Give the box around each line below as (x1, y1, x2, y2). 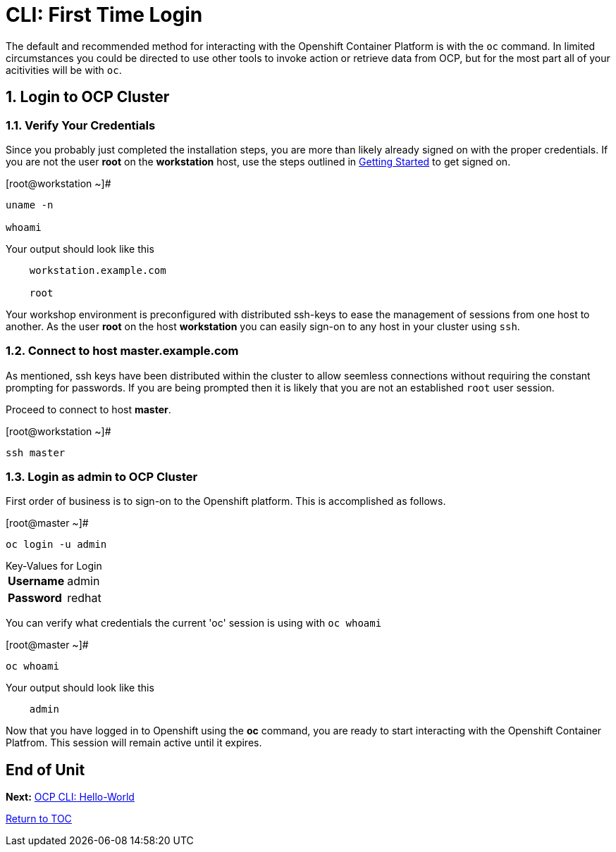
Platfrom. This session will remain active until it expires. (6, 737, 262, 749)
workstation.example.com (29, 264, 166, 276)
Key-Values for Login (6, 560, 102, 572)
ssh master (6, 446, 66, 458)
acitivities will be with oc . (6, 63, 122, 76)
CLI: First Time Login (6, 3, 203, 27)
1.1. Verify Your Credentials (6, 118, 156, 132)
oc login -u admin (6, 539, 107, 551)
